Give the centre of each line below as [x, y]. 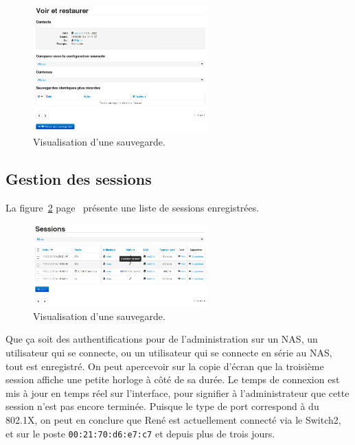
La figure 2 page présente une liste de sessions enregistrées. [133, 207]
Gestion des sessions [79, 179]
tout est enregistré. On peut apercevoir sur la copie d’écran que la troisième [165, 366]
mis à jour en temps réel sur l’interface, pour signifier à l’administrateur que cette [177, 392]
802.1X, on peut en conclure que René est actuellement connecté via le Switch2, [173, 419]
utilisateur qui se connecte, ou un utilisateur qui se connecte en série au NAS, [169, 353]
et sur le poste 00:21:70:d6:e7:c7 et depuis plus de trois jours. [140, 433]
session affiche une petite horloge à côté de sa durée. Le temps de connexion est [173, 379]
